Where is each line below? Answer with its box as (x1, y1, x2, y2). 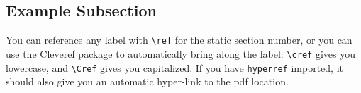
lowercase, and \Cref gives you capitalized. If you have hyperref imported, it (6, 60, 343, 75)
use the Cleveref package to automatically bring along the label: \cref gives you (6, 46, 355, 61)
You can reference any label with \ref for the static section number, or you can (6, 32, 352, 47)
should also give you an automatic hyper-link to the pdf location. (6, 74, 289, 89)
